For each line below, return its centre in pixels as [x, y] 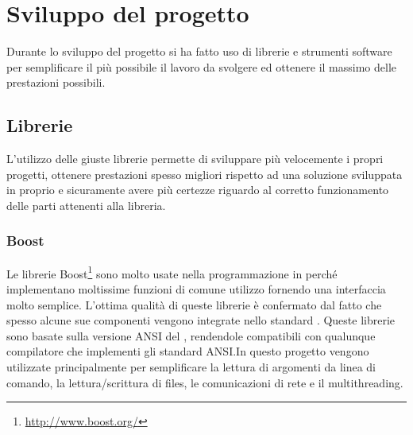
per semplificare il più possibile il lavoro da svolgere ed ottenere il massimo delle [202, 66]
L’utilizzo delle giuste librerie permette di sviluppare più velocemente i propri [195, 159]
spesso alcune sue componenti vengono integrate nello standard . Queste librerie [201, 320]
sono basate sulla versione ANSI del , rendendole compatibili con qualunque [191, 335]
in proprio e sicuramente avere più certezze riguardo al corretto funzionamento [198, 190]
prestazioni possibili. [56, 82]
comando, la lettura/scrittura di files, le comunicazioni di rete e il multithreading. [205, 382]
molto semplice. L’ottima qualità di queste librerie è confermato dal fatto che [194, 304]
